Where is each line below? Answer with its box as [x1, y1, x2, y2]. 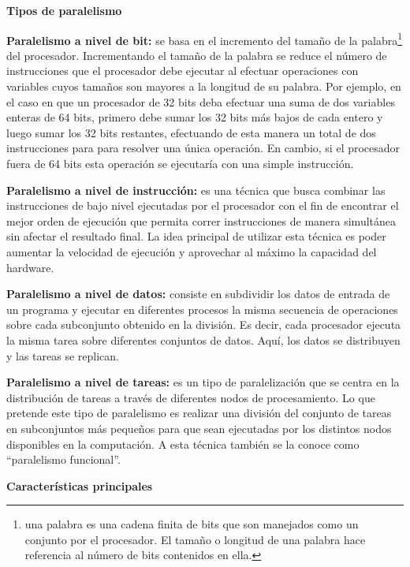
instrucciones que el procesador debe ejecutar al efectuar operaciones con [6, 62, 359, 79]
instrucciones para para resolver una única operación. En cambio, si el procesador [6, 140, 401, 156]
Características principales [6, 477, 153, 494]
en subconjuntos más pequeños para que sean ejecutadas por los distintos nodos [6, 420, 392, 436]
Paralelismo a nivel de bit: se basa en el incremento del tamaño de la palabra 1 [6, 29, 403, 48]
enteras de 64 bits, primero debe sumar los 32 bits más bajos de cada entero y [6, 109, 383, 125]
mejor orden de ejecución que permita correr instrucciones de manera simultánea [6, 212, 397, 229]
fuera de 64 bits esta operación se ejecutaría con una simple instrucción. [6, 155, 354, 171]
